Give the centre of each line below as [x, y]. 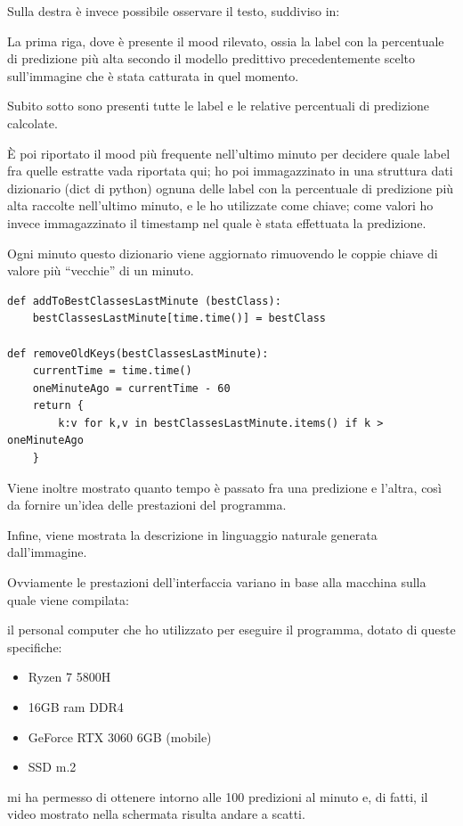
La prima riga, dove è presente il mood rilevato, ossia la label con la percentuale [226, 41]
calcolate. [32, 123]
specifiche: [35, 646]
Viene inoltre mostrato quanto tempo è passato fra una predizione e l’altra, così [224, 487]
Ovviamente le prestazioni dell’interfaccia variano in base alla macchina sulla [217, 582]
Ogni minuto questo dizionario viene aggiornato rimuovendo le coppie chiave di [223, 253]
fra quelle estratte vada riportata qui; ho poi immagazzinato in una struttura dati [230, 171]
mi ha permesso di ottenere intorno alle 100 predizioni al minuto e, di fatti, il [218, 796]
